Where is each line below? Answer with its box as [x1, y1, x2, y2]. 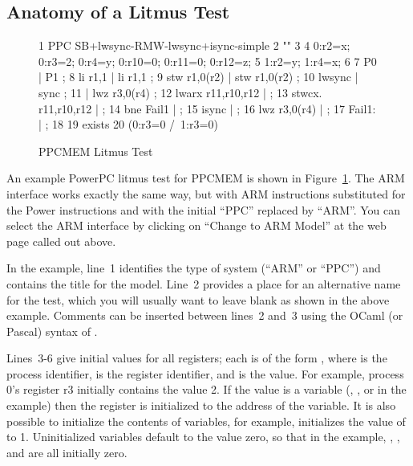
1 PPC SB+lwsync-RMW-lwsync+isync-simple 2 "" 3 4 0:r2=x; [38, 37, 350, 54]
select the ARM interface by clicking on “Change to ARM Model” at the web [6, 217, 387, 234]
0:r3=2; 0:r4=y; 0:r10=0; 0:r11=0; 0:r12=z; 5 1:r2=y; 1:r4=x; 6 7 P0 [38, 52, 377, 69]
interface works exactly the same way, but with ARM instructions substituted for [6, 185, 406, 202]
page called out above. [6, 232, 116, 249]
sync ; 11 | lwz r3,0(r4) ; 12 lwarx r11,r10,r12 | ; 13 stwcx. [38, 84, 322, 100]
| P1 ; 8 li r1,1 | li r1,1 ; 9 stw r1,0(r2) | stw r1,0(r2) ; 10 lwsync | [38, 68, 358, 85]
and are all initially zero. [6, 444, 128, 460]
